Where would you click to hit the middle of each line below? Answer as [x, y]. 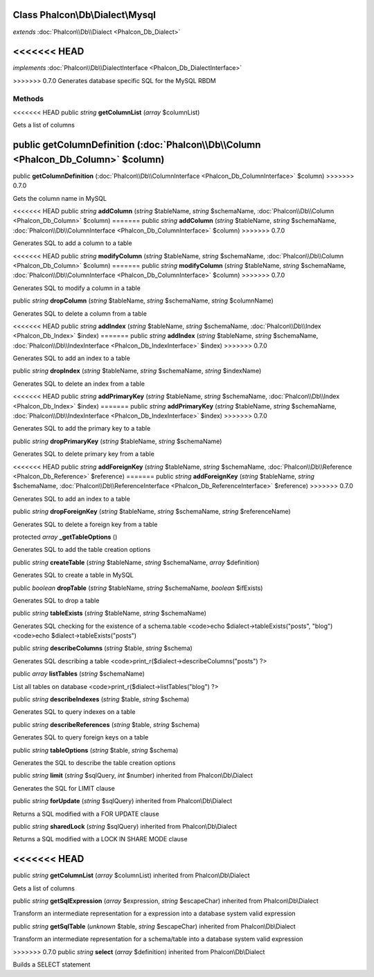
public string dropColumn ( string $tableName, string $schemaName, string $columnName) [143, 301]
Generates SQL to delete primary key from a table [84, 454]
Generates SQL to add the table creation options [82, 550]
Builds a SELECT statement [52, 964]
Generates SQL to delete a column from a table [80, 313]
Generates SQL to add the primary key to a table [82, 429]
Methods [28, 98]
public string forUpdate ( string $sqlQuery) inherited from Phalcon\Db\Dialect [122, 801]
